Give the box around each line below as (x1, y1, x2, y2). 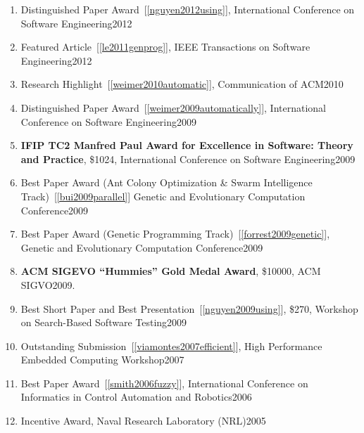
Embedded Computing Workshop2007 (20, 352, 184, 367)
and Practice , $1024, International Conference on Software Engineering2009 (20, 151, 356, 166)
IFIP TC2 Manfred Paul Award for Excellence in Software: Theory (20, 138, 353, 153)
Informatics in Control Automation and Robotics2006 (20, 389, 252, 404)
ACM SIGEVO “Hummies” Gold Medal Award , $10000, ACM (20, 264, 321, 278)
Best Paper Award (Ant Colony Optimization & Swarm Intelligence (20, 175, 313, 190)
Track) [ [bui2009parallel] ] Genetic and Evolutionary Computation (20, 188, 306, 203)
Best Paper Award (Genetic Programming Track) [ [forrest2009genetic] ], (20, 226, 330, 241)
